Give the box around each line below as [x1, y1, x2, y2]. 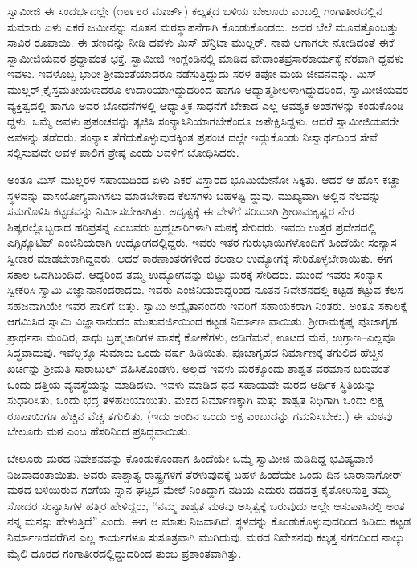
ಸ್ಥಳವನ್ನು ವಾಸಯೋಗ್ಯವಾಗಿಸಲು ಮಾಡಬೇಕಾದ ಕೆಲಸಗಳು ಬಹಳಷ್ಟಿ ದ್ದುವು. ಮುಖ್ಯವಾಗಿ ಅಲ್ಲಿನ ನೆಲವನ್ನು [7, 186, 382, 203]
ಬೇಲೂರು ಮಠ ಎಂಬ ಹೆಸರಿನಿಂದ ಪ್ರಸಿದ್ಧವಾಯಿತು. [7, 423, 191, 439]
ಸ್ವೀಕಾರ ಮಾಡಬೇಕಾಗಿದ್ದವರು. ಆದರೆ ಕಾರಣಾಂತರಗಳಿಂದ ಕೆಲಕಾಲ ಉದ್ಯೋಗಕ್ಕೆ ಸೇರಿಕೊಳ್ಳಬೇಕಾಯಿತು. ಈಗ [7, 249, 393, 266]
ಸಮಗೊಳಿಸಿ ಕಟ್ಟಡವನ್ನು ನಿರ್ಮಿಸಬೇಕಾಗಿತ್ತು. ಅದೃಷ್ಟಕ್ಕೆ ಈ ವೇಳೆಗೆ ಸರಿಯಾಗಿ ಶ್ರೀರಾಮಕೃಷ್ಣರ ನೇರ [7, 202, 354, 219]
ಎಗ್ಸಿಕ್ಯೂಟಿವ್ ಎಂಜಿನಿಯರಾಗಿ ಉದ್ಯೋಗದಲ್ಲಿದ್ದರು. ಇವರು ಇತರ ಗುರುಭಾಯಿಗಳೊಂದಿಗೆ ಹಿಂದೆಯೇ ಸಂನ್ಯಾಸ [7, 234, 397, 251]
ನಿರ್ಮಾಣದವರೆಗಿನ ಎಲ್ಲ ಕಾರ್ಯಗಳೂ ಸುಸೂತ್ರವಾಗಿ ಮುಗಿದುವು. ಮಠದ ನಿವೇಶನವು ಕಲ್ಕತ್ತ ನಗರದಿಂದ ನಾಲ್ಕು [7, 529, 404, 545]
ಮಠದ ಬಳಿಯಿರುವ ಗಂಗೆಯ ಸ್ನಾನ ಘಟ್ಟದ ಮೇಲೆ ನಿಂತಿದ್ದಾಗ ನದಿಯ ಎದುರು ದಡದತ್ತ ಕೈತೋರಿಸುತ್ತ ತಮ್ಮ [7, 481, 390, 498]
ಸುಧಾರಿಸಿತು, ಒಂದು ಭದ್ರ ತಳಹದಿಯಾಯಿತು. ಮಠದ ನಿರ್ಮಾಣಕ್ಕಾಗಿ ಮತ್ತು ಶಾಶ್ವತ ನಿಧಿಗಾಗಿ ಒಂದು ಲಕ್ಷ [7, 391, 384, 408]
